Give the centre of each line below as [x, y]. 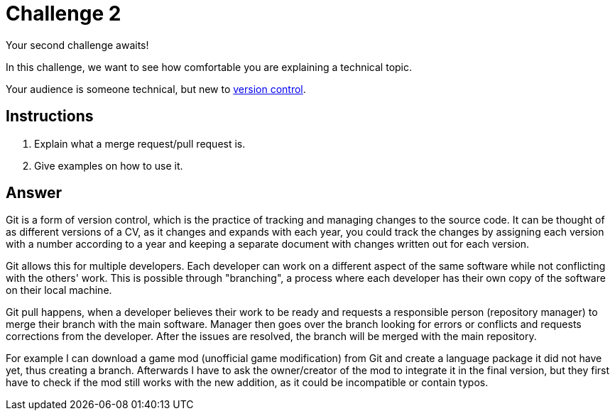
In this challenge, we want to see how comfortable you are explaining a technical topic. [209, 67]
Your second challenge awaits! [77, 45]
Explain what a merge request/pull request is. [140, 143]
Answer [34, 193]
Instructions [50, 116]
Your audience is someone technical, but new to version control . [156, 89]
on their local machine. [59, 290]
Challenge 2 [64, 13]
